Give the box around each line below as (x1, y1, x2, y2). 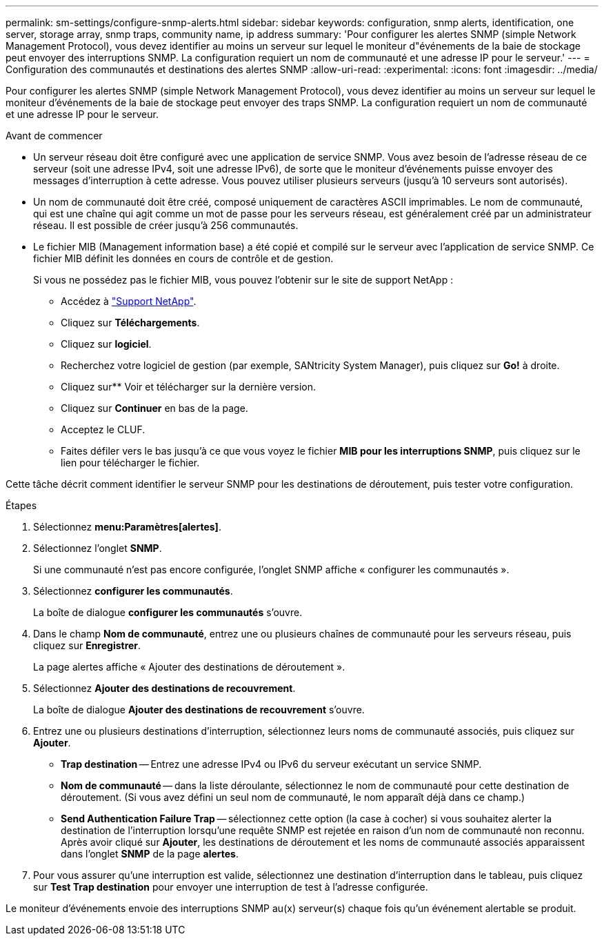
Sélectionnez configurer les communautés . (33, 585, 233, 597)
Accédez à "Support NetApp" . (61, 295, 197, 307)
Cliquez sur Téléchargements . (61, 317, 200, 328)
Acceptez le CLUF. (61, 424, 145, 435)
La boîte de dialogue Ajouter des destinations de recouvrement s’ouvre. (33, 704, 365, 715)
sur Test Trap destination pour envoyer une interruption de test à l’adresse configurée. (33, 881, 428, 893)
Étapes (6, 499, 37, 511)
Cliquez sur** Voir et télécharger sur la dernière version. (61, 381, 316, 393)
